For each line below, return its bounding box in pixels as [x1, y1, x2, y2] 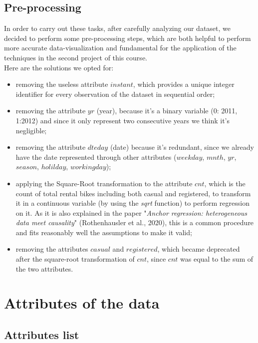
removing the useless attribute [15, 79, 108, 89]
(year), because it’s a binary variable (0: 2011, [96, 105, 238, 116]
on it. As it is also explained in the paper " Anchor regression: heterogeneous [15, 207, 248, 218]
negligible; [15, 125, 47, 135]
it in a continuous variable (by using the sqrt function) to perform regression [15, 198, 250, 208]
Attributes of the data [4, 293, 160, 313]
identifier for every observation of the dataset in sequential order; [15, 88, 215, 99]
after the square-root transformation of [15, 254, 135, 264]
